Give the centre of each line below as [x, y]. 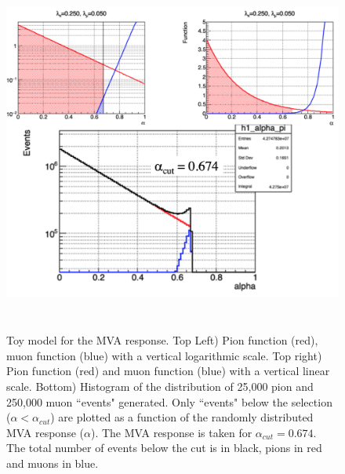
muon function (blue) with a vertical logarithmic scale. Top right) [164, 355]
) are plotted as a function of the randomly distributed [182, 417]
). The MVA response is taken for [171, 432]
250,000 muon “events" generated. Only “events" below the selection [169, 401]
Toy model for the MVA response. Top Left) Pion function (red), [162, 340]
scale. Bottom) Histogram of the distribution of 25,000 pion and [160, 386]
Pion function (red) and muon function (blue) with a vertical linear [168, 371]
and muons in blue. [53, 463]
